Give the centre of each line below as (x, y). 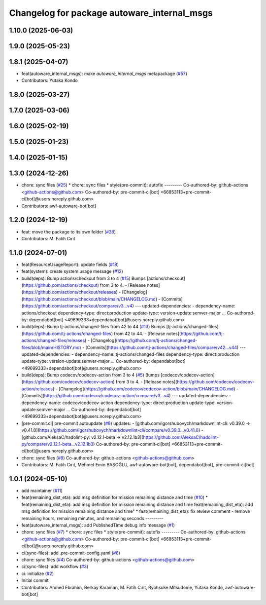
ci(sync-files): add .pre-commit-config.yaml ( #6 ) (71, 553)
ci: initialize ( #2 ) (38, 573)
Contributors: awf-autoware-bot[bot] (59, 206)
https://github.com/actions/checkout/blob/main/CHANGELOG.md (89, 299)
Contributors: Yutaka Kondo (50, 80)
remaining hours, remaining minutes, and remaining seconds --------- (92, 518)
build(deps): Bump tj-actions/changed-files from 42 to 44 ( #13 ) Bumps (93, 327)
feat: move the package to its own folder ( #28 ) (68, 231)
